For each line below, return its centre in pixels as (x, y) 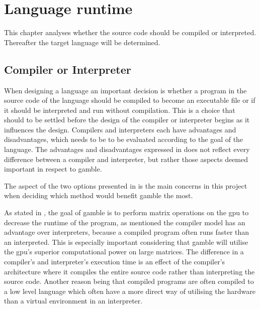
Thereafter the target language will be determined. (82, 42)
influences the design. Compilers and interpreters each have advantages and (120, 129)
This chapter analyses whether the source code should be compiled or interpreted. (130, 32)
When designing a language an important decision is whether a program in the (125, 90)
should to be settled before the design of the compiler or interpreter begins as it (127, 120)
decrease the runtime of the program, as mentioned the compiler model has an (125, 222)
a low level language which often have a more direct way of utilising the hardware (130, 291)
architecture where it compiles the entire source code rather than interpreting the (129, 271)
